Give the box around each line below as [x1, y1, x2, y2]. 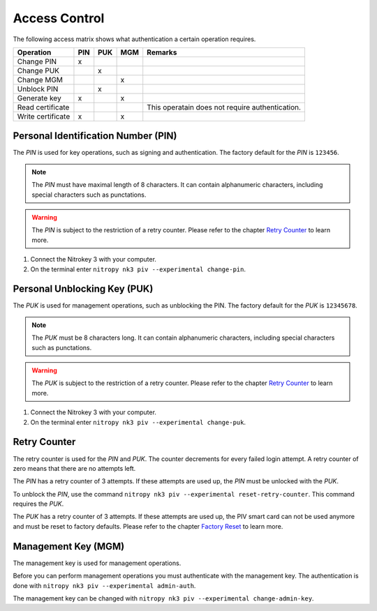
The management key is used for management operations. [13, 559, 182, 567]
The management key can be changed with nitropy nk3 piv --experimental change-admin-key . [13, 594, 314, 603]
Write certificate [17, 112, 71, 121]
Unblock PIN [17, 84, 59, 93]
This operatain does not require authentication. [147, 102, 302, 112]
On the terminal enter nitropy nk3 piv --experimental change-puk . [30, 418, 246, 426]
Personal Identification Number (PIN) [13, 130, 177, 142]
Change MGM [17, 75, 63, 84]
